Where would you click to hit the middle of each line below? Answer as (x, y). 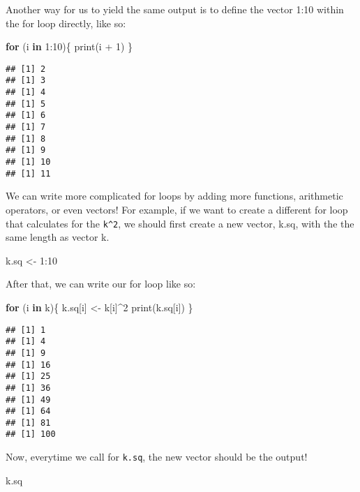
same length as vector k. (58, 237)
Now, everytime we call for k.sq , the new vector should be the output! (157, 457)
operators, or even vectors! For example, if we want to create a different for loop (177, 209)
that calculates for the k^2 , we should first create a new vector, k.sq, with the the (180, 223)
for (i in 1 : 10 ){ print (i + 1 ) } (69, 46)
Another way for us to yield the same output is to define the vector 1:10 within (175, 9)
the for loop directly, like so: (66, 23)
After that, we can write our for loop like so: (101, 284)
